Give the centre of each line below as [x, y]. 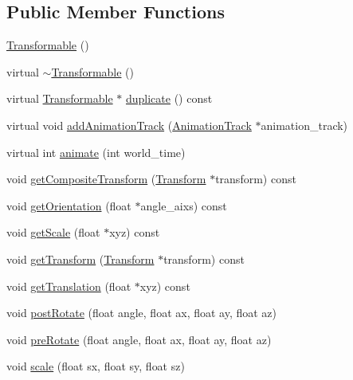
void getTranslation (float [69, 286]
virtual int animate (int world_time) [96, 152]
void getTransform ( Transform [80, 259]
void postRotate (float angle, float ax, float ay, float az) [142, 313]
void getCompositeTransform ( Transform [106, 179]
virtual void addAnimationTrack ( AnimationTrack [129, 125]
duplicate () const [169, 98]
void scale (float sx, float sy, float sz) [96, 366]
